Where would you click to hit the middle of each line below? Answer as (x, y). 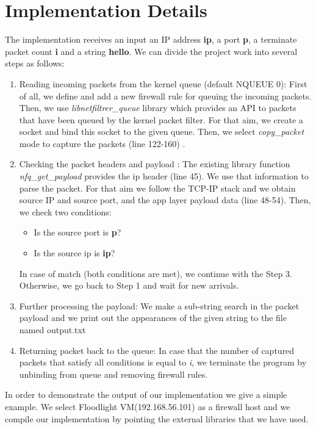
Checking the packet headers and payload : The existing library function (155, 164)
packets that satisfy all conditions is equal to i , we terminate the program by (163, 362)
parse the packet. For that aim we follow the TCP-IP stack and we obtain (157, 188)
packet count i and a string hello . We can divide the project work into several (151, 51)
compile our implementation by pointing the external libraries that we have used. (157, 418)
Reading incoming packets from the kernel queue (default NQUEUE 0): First (163, 83)
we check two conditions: (65, 211)
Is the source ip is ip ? (74, 253)
